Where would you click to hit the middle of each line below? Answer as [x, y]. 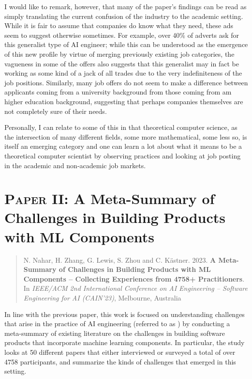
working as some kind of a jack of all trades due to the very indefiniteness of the [123, 73]
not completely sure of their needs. [56, 111]
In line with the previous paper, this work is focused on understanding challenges [125, 314]
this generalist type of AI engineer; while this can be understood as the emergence [126, 44]
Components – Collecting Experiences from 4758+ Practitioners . [134, 278]
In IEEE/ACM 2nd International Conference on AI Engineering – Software [135, 288]
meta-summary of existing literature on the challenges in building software [115, 333]
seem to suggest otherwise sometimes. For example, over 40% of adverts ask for [122, 35]
